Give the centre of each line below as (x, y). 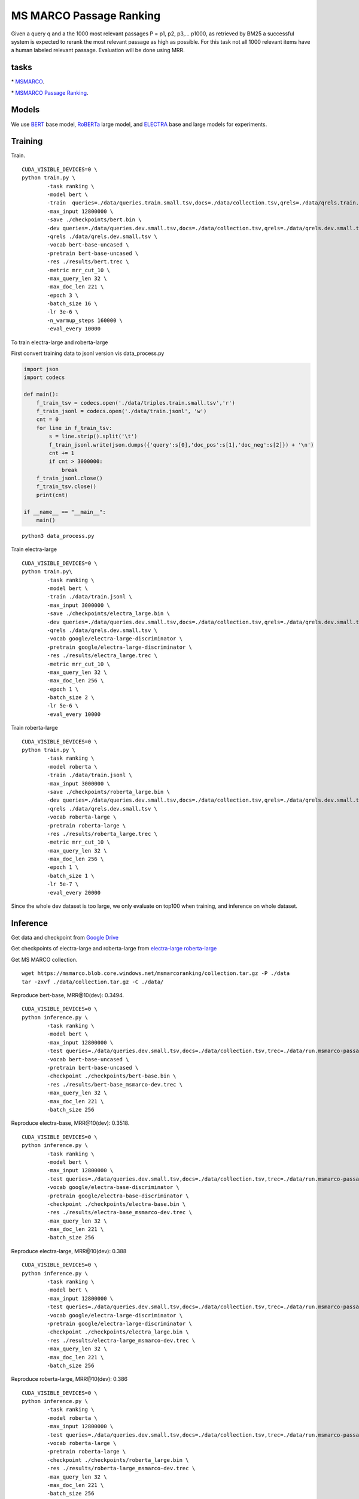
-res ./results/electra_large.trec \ (102, 656)
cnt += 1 (62, 453)
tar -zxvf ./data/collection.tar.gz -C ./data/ (93, 982)
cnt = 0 (48, 419)
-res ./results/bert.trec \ (88, 262)
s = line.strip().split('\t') (93, 437)
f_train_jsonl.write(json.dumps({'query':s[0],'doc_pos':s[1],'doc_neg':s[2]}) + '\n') (181, 445)
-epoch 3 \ (63, 295)
